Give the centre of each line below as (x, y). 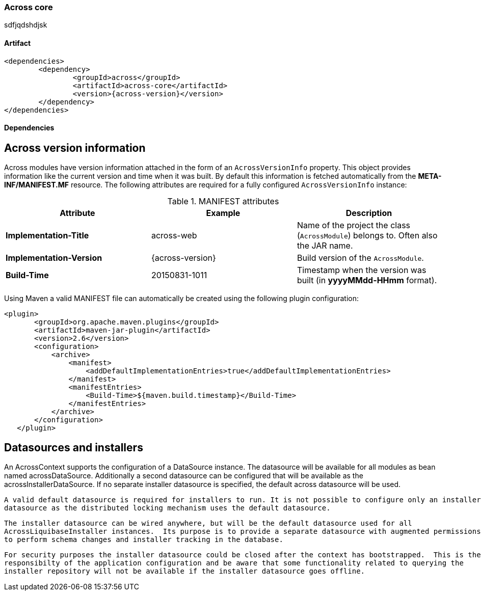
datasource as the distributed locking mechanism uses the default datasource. (167, 508)
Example (223, 213)
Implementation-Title (47, 236)
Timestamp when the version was (362, 270)
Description (369, 213)
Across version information (75, 148)
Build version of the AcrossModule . (360, 258)
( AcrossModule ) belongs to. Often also (367, 236)
